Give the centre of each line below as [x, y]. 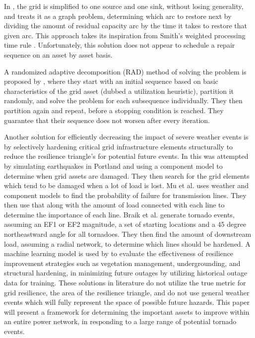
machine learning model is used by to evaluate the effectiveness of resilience [119, 253]
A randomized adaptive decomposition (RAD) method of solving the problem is [125, 71]
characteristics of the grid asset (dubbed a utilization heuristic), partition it [119, 91]
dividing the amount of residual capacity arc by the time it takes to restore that [126, 26]
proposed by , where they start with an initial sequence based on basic [111, 81]
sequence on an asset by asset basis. [58, 54]
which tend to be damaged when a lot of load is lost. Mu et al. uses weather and [127, 185]
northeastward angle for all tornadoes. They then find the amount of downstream [128, 234]
